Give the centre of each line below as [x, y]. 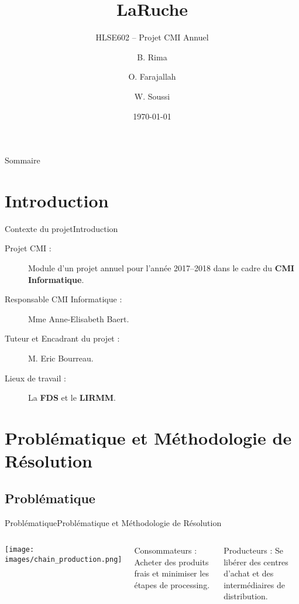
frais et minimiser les [171, 573]
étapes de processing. [172, 584]
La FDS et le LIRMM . [72, 397]
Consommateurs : [166, 550]
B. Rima [152, 57]
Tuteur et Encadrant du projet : [62, 338]
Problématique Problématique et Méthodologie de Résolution [113, 522]
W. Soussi [152, 96]
